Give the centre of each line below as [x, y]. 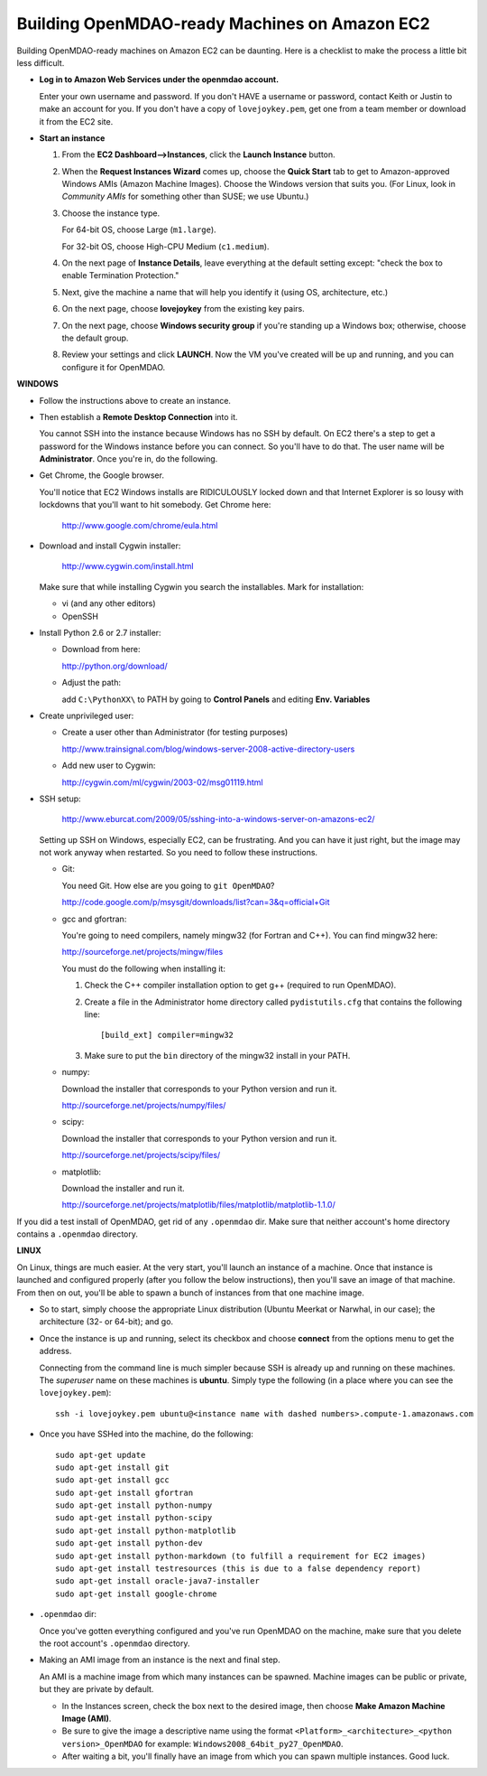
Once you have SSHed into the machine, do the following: [147, 1434]
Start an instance [72, 138]
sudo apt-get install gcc [113, 1480]
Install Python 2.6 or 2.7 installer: [100, 633]
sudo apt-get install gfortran [124, 1492]
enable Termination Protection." [120, 276]
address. [55, 1351]
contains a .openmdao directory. [78, 1234]
